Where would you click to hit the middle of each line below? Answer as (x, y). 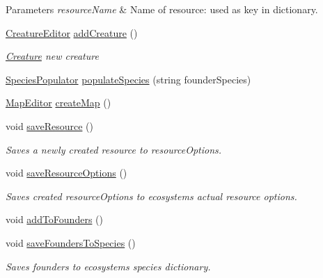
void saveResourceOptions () (66, 173)
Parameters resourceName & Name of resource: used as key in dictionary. (162, 9)
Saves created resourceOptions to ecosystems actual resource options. (151, 196)
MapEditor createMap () (58, 103)
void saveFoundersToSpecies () (71, 242)
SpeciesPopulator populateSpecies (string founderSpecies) (128, 79)
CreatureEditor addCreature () (72, 32)
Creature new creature (52, 56)
